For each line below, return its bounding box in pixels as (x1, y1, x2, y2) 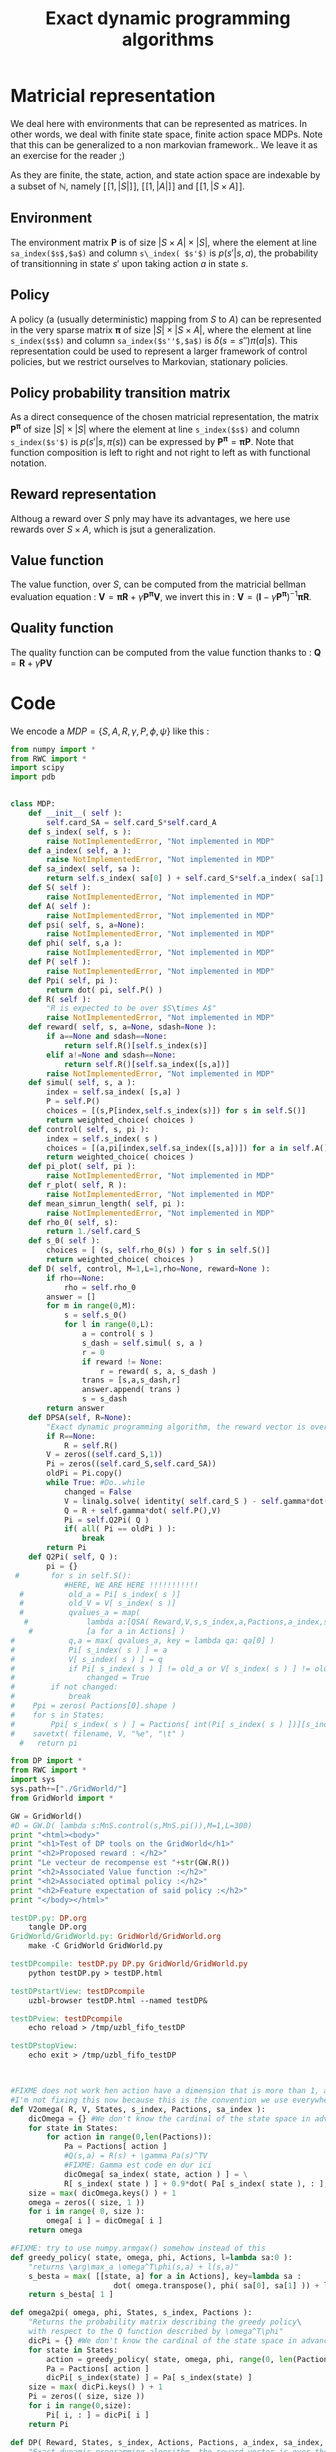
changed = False (63, 1487, 132, 1497)
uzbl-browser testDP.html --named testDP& (28, 1995, 208, 2006)
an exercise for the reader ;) (10, 149, 126, 161)
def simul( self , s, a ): (28, 1078, 137, 1088)
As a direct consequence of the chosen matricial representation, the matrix (10, 411, 320, 423)
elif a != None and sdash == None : (46, 1050, 177, 1060)
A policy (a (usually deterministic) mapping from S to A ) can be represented (10, 313, 322, 325)
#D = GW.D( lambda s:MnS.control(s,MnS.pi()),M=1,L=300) (10, 1820, 253, 1831)
